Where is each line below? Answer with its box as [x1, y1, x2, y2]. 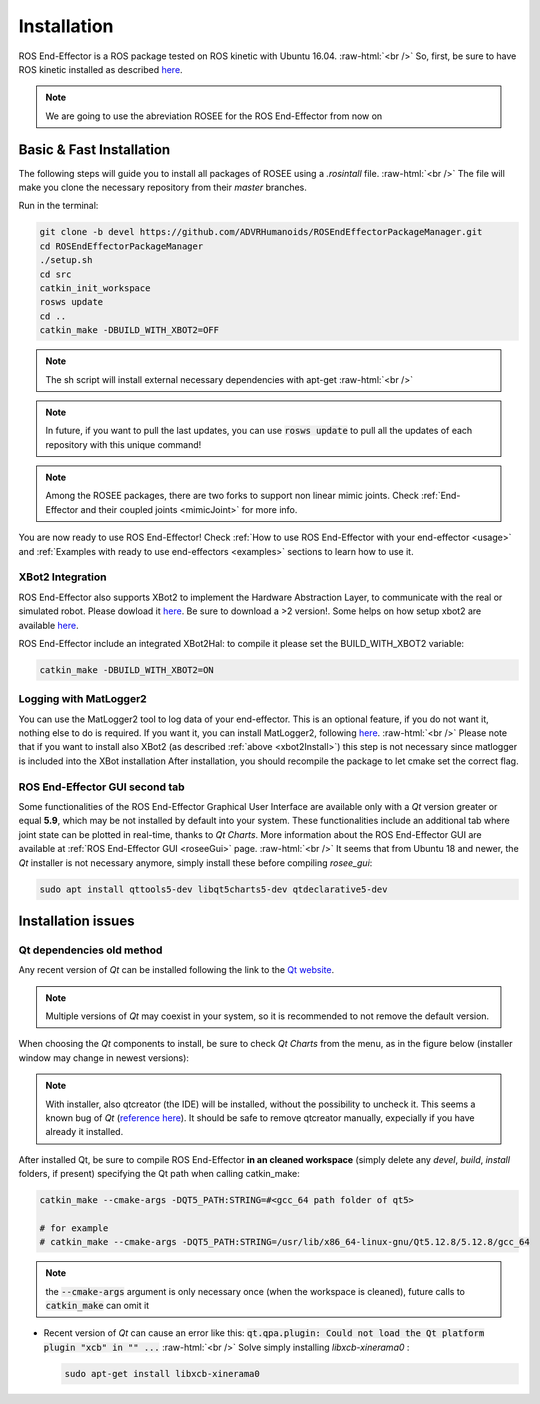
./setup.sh [39, 255, 93, 266]
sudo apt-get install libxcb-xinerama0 [64, 1368, 260, 1379]
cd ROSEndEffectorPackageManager [39, 240, 204, 252]
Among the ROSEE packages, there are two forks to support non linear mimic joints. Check [45, 490, 420, 502]
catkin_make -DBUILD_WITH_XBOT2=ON [39, 664, 214, 675]
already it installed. [45, 1126, 124, 1138]
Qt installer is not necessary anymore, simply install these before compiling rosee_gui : [18, 856, 373, 869]
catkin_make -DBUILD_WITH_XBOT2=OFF [39, 325, 220, 336]
